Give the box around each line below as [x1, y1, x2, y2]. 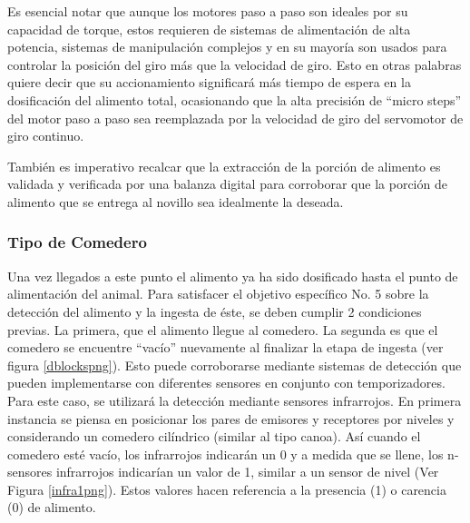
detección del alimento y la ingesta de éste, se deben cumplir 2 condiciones [7, 301, 422, 321]
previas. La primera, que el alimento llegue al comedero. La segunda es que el [7, 320, 438, 339]
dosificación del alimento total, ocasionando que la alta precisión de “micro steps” [7, 90, 462, 109]
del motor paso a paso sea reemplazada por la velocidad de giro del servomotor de [7, 108, 464, 127]
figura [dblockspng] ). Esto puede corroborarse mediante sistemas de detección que [7, 355, 462, 374]
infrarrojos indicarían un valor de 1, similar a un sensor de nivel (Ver [55, 462, 439, 481]
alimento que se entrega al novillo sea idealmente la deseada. [7, 192, 344, 211]
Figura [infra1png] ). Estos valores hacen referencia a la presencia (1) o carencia [7, 479, 446, 498]
